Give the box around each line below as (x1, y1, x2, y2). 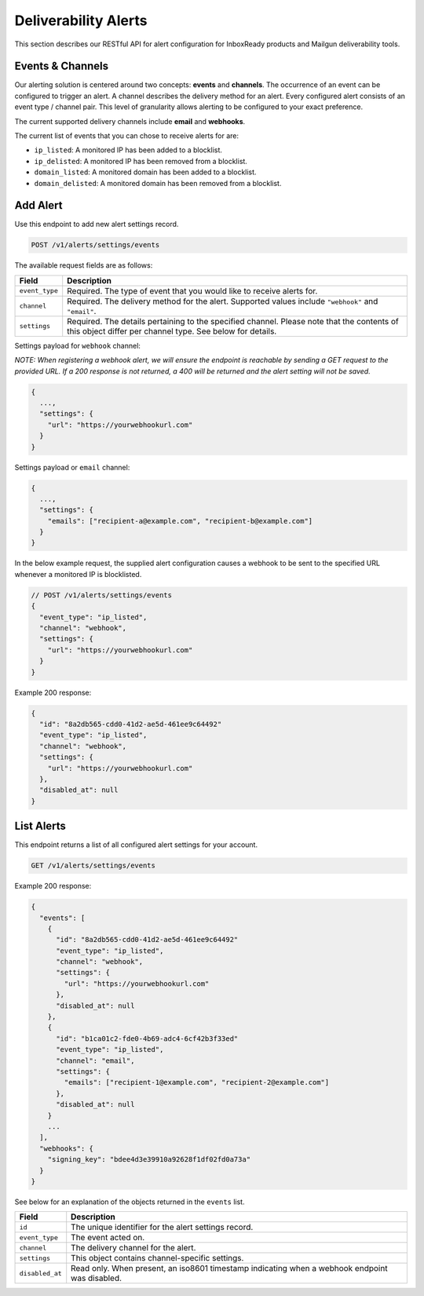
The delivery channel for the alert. (71, 1243, 196, 1254)
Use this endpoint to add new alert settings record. (14, 220, 179, 229)
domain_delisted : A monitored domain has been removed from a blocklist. (34, 178, 282, 188)
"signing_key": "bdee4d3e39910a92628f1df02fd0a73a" (47, 1155, 251, 1164)
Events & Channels (14, 60, 109, 73)
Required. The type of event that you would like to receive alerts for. (67, 285, 318, 296)
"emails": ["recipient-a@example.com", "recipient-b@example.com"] (47, 517, 313, 525)
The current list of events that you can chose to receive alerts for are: (14, 131, 239, 141)
